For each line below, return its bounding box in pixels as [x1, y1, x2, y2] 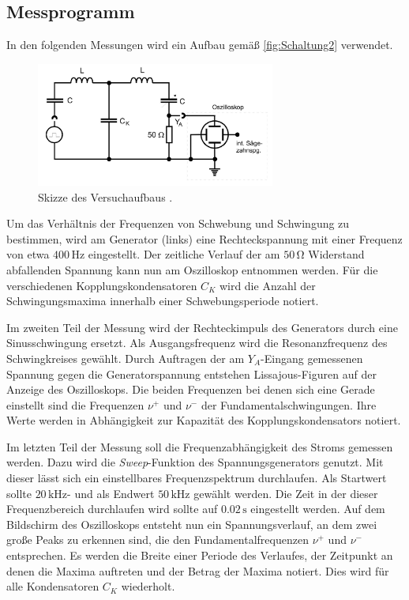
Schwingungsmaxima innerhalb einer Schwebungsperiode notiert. [6, 292, 319, 309]
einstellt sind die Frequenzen [6, 396, 144, 413]
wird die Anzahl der [219, 277, 316, 293]
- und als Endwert [67, 485, 155, 501]
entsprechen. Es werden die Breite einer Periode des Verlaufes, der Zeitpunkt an [6, 547, 393, 564]
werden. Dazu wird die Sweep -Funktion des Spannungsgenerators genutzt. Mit [6, 454, 384, 470]
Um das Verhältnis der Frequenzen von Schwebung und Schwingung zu [6, 215, 350, 232]
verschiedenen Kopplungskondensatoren [6, 277, 197, 293]
